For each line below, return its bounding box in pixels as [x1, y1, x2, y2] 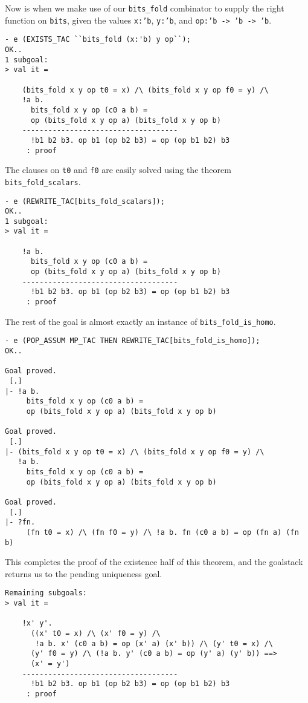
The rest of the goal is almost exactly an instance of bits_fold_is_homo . [5, 315, 276, 327]
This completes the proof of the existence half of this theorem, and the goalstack [5, 555, 303, 568]
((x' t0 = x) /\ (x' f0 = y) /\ [30, 629, 161, 638]
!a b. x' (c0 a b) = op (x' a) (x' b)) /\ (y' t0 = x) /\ [35, 639, 273, 648]
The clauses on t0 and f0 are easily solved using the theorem [5, 163, 231, 176]
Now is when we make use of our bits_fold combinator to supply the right [5, 2, 284, 14]
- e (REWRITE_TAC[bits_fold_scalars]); [5, 197, 165, 206]
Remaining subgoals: [5, 589, 88, 598]
